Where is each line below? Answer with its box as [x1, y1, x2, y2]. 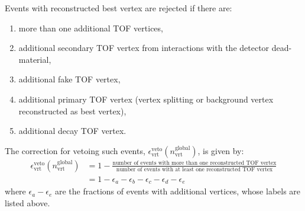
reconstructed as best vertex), [18, 104, 126, 117]
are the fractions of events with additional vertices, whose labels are [54, 185, 301, 197]
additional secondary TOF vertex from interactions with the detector [18, 41, 270, 54]
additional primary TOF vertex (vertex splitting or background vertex [18, 92, 274, 105]
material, [18, 53, 51, 65]
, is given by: [197, 144, 244, 156]
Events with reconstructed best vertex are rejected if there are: [5, 2, 232, 14]
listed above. [5, 196, 50, 209]
